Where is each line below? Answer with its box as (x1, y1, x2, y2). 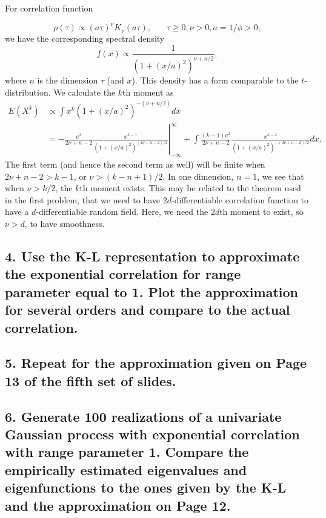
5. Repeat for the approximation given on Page (5, 353, 307, 372)
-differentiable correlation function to (171, 193, 309, 206)
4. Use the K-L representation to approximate (5, 247, 300, 266)
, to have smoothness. (24, 217, 105, 230)
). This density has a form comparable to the (131, 74, 299, 87)
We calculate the (53, 85, 116, 98)
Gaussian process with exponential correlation (5, 424, 300, 443)
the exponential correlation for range (5, 264, 241, 283)
